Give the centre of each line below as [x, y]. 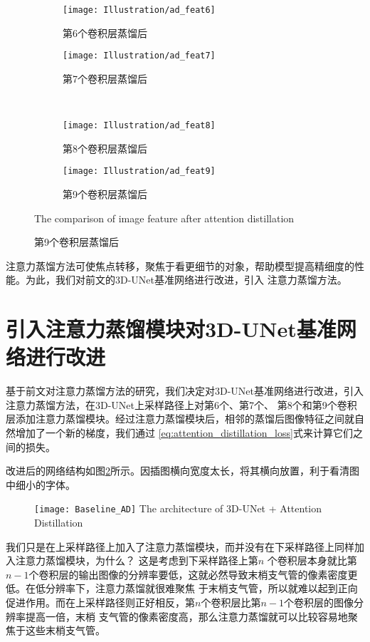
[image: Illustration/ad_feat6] [139, 10]
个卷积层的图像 [318, 602]
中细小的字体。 [41, 484]
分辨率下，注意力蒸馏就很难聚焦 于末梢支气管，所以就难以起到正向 [201, 588]
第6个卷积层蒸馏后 [105, 32]
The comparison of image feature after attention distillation [164, 218]
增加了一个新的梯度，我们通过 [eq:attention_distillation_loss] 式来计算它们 [184, 433]
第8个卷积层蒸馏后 [105, 148]
